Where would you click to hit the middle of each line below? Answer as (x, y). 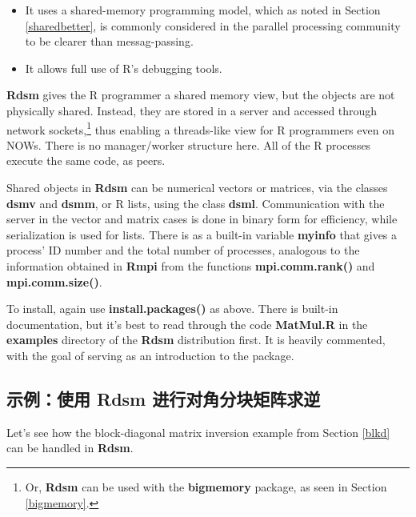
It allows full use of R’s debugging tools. (124, 68)
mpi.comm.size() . (54, 281)
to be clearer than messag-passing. (109, 41)
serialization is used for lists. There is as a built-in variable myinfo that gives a (202, 234)
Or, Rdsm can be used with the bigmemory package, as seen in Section (206, 486)
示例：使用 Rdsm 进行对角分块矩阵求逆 (164, 398)
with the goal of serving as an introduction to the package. (150, 355)
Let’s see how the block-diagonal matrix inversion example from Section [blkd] (198, 432)
